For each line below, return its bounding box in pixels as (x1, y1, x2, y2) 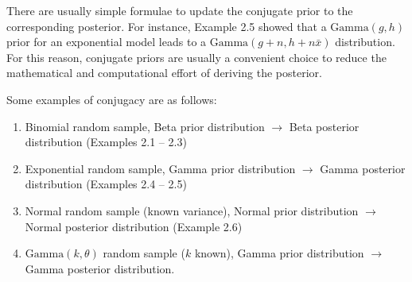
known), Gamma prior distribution (194, 245, 364, 261)
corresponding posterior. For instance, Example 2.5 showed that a (6, 17, 327, 34)
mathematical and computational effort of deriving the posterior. (6, 64, 322, 81)
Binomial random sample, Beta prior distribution (25, 118, 265, 134)
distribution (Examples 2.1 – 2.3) (25, 133, 187, 150)
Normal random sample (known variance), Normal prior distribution (25, 202, 359, 218)
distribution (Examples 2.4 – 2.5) (25, 176, 187, 192)
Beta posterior (289, 118, 360, 134)
